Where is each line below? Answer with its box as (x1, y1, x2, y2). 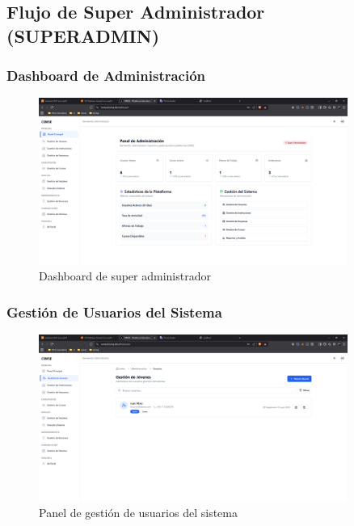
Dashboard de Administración (6, 65, 206, 86)
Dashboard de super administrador (39, 267, 211, 284)
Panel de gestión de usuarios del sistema (39, 504, 238, 521)
